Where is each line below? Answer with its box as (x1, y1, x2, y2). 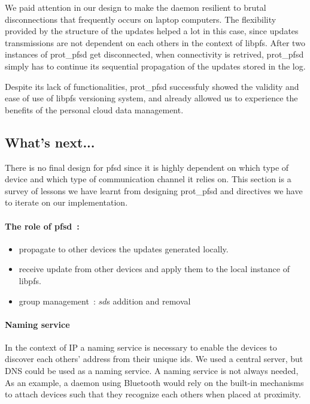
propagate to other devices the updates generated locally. (19, 242, 229, 255)
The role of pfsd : (5, 219, 80, 232)
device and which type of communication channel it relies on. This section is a (5, 173, 291, 185)
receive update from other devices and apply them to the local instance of (19, 263, 290, 275)
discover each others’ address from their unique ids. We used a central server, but (5, 352, 303, 365)
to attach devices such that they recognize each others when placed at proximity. (5, 388, 301, 400)
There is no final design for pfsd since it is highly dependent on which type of (5, 161, 289, 173)
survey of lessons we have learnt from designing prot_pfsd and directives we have (5, 184, 303, 197)
